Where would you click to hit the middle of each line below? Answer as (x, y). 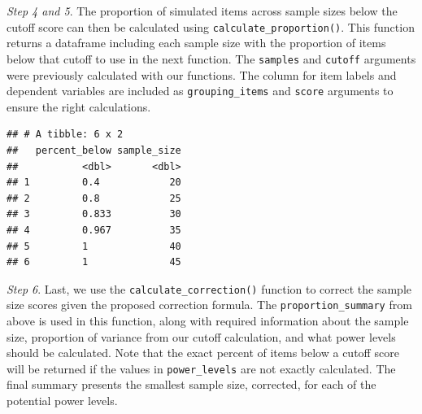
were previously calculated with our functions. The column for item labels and (202, 74)
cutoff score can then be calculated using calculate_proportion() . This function (211, 26)
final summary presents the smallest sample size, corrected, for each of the (191, 384)
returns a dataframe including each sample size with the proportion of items (196, 43)
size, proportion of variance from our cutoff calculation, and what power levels (201, 336)
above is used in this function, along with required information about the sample (208, 320)
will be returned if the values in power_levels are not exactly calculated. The (201, 368)
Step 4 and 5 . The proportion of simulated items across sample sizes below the (202, 11)
